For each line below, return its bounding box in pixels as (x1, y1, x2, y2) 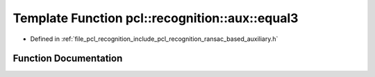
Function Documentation (12, 53, 123, 65)
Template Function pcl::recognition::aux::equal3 (12, 10, 299, 26)
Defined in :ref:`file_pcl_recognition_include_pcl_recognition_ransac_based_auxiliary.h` (30, 35, 278, 43)
